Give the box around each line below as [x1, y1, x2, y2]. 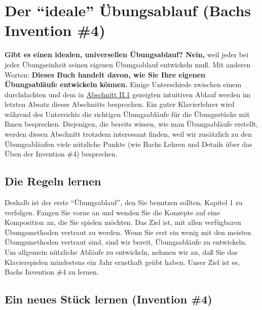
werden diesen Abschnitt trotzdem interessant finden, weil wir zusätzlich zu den [5, 129, 252, 139]
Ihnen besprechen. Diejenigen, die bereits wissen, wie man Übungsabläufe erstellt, [5, 119, 258, 129]
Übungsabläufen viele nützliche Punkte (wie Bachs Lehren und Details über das [5, 138, 252, 149]
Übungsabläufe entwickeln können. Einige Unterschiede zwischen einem [5, 79, 242, 90]
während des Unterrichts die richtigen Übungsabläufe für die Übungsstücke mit [5, 108, 250, 119]
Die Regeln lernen [5, 173, 101, 189]
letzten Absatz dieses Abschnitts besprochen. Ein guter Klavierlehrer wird [5, 99, 235, 109]
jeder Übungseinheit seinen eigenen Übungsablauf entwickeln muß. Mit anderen [5, 59, 251, 69]
